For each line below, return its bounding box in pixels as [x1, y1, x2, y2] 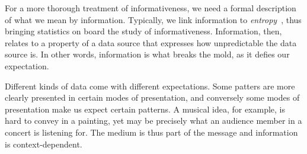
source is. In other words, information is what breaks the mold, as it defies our [5, 48, 290, 60]
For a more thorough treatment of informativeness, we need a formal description [5, 2, 296, 14]
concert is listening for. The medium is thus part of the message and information [5, 126, 298, 138]
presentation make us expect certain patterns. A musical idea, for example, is [5, 102, 286, 115]
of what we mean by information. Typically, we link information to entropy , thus [5, 13, 302, 25]
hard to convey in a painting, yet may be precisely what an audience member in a [5, 114, 302, 127]
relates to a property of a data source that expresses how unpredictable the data [5, 36, 297, 49]
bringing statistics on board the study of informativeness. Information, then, [5, 25, 282, 37]
